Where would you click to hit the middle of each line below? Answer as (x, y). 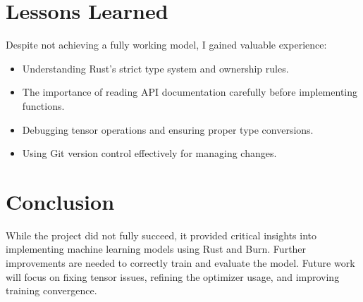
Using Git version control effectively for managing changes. (149, 153)
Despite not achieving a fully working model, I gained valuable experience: (166, 45)
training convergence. (51, 290)
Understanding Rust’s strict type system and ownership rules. (155, 68)
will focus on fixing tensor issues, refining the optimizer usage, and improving (173, 276)
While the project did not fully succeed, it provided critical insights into (161, 235)
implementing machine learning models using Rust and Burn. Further (156, 249)
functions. (43, 105)
